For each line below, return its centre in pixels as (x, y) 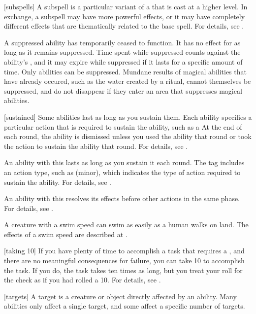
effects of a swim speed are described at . (66, 234)
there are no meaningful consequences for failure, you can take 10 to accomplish (124, 261)
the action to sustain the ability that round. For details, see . (96, 146)
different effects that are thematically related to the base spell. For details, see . (124, 26)
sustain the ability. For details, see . (58, 182)
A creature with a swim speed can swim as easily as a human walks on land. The (126, 225)
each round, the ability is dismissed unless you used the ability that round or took (128, 136)
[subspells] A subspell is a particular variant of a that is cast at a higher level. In (126, 6)
